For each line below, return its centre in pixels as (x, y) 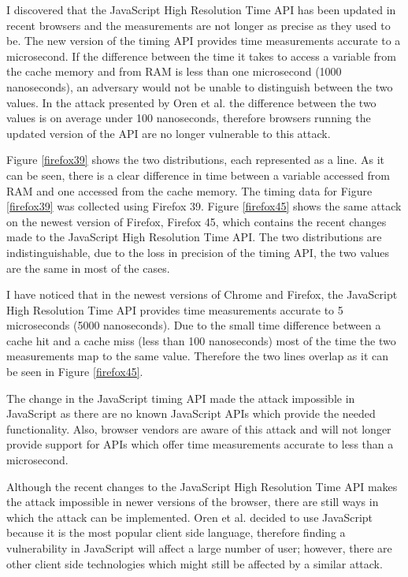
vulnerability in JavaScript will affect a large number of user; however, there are (199, 548)
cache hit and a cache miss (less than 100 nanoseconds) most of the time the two (201, 340)
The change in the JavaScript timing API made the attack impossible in (181, 398)
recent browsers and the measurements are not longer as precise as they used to (198, 25)
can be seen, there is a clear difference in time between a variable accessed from (198, 175)
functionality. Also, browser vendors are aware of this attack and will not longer (199, 428)
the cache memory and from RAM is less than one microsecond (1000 (174, 71)
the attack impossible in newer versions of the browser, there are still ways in (193, 502)
